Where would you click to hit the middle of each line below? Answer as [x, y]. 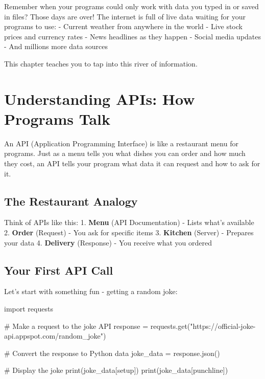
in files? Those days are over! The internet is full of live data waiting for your [125, 16]
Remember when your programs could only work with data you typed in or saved [131, 6]
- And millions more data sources [56, 46]
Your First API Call [59, 270]
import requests [29, 309]
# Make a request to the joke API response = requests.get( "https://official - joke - [130, 326]
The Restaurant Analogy [71, 201]
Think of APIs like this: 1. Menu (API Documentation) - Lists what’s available [129, 222]
